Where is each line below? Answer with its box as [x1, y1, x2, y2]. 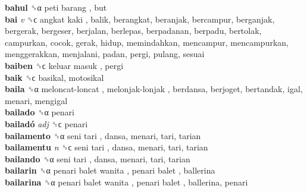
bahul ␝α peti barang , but [5, 1, 107, 13]
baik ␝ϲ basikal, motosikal [5, 71, 104, 83]
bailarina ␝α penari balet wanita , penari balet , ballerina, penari [5, 175, 248, 188]
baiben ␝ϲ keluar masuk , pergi [5, 59, 124, 71]
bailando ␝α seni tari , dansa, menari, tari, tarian [5, 152, 190, 165]
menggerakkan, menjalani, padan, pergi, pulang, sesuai [5, 48, 205, 60]
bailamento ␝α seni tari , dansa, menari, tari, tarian [5, 129, 201, 141]
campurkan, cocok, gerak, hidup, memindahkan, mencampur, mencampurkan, [5, 36, 289, 48]
